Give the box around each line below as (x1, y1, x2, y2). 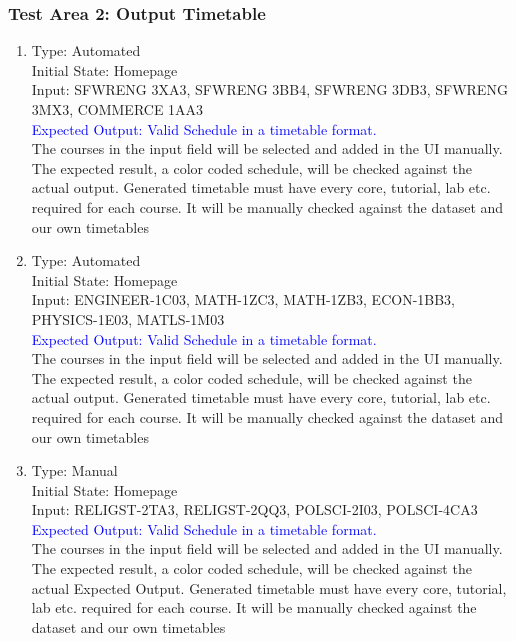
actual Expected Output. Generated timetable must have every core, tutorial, (31, 577, 507, 598)
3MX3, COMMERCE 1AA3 (31, 99, 204, 119)
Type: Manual (31, 460, 118, 481)
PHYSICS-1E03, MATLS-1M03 (31, 308, 225, 329)
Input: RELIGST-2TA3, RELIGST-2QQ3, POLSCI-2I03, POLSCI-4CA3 (31, 499, 478, 520)
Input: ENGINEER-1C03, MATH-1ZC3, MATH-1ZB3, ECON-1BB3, (31, 289, 456, 310)
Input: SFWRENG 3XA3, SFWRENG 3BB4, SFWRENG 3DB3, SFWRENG (31, 79, 508, 100)
